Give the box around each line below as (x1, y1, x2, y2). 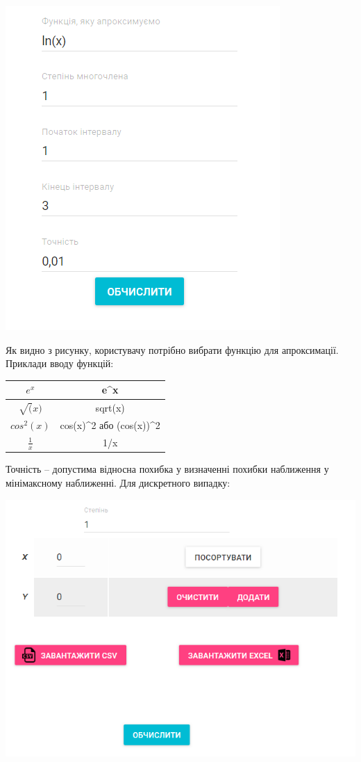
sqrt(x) (95, 400, 125, 415)
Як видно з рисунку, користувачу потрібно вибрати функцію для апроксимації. (6, 342, 339, 357)
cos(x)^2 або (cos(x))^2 (60, 418, 160, 432)
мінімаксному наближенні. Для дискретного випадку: (6, 475, 230, 489)
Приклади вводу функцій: (6, 356, 114, 371)
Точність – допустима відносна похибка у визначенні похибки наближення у (6, 462, 329, 476)
